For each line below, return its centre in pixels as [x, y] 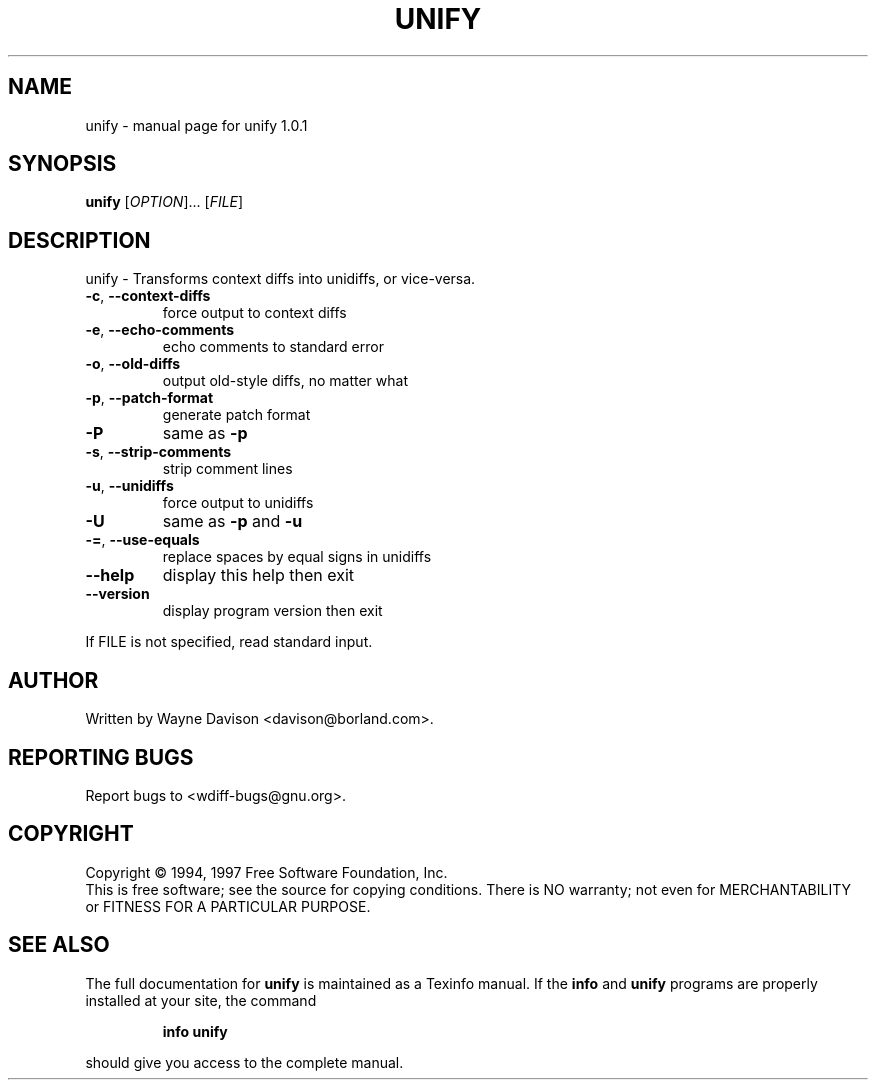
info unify [195, 1031]
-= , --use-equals [142, 540]
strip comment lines [227, 469]
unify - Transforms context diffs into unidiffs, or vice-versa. [280, 279]
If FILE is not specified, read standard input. [229, 642]
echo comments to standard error [273, 347]
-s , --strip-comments [158, 452]
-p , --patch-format [149, 398]
